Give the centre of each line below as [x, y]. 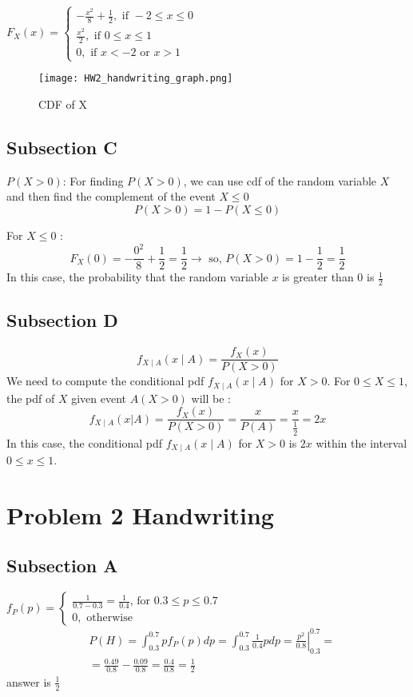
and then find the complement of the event [111, 196]
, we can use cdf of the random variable [280, 180]
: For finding [93, 180]
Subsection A [62, 566]
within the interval [361, 442]
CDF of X [63, 104]
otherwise [109, 617]
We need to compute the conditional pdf [105, 381]
